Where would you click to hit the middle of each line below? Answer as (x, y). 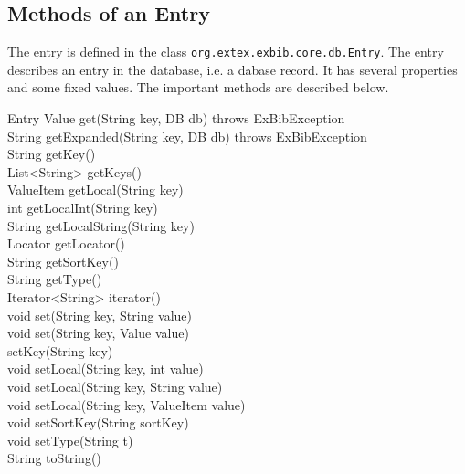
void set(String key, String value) (100, 315)
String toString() (54, 458)
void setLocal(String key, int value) (106, 369)
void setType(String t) (70, 440)
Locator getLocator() (66, 243)
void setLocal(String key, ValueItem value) (127, 404)
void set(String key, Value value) (98, 333)
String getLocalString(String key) (101, 225)
